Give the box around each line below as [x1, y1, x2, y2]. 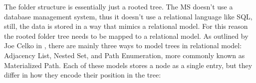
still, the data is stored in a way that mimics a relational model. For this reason [4, 21, 248, 31]
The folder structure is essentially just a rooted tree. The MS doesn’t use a [4, 1, 233, 11]
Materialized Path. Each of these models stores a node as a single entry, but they [4, 60, 253, 70]
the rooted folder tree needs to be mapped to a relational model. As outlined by [4, 30, 249, 41]
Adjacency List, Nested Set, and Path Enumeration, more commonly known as [4, 50, 245, 60]
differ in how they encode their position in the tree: [4, 70, 161, 80]
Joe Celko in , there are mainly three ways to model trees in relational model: [4, 40, 242, 51]
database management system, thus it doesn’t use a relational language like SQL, [4, 11, 253, 21]
